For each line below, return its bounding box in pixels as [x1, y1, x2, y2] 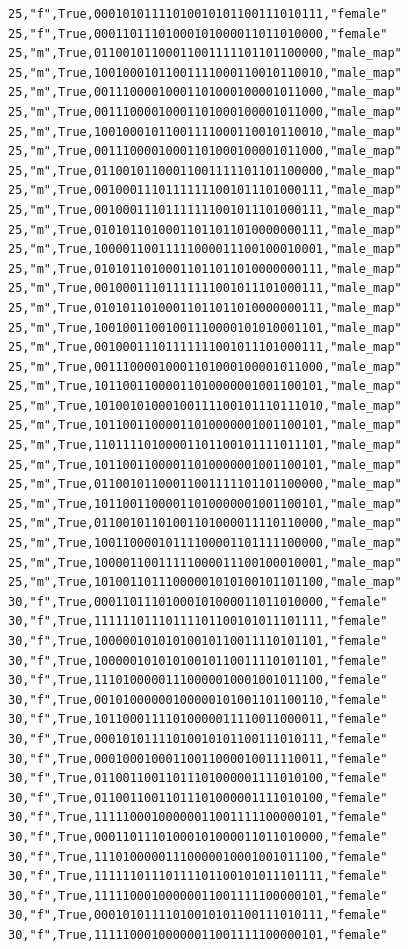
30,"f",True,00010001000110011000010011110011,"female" [8, 751, 388, 766]
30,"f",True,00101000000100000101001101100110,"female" [8, 692, 388, 707]
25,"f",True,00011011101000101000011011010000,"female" [8, 26, 388, 41]
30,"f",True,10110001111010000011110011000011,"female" [8, 712, 388, 727]
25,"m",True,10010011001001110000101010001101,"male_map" [8, 320, 402, 335]
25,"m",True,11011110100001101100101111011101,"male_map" [8, 438, 402, 453]
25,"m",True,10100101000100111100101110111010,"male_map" [8, 398, 402, 413]
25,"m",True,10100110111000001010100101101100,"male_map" [8, 575, 402, 590]
